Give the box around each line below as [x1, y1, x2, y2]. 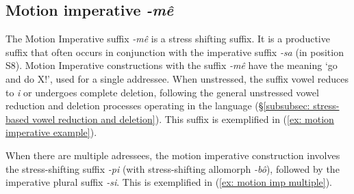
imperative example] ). [5, 125, 97, 139]
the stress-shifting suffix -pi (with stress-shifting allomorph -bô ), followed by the [5, 161, 340, 176]
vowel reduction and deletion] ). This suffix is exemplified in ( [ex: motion [31, 111, 334, 126]
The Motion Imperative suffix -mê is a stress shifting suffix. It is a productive [5, 31, 330, 46]
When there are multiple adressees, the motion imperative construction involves [5, 148, 340, 162]
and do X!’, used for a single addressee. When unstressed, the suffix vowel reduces [5, 71, 349, 85]
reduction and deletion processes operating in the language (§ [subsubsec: [5, 98, 310, 113]
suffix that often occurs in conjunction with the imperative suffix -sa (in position [5, 44, 344, 59]
